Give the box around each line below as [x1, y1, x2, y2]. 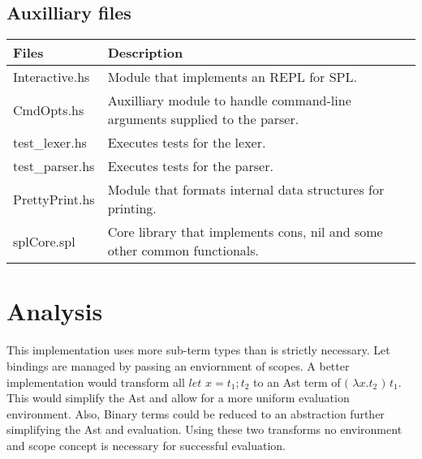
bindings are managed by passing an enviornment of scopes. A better [6, 357, 350, 374]
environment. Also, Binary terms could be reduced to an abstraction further [6, 405, 385, 422]
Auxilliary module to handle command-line [107, 91, 351, 110]
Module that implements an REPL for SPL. [107, 67, 357, 87]
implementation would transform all [6, 373, 185, 390]
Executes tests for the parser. [107, 157, 273, 176]
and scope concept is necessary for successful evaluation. [6, 436, 286, 453]
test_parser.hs [13, 157, 95, 176]
